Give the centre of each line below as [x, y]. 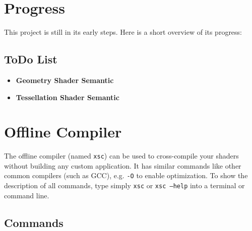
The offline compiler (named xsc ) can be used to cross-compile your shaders [121, 156]
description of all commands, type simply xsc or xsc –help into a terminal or [124, 185]
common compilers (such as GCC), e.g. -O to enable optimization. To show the [126, 175]
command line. [27, 195]
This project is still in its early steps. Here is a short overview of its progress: [123, 32]
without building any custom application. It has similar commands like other [123, 165]
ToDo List [31, 59]
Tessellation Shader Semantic [68, 97]
